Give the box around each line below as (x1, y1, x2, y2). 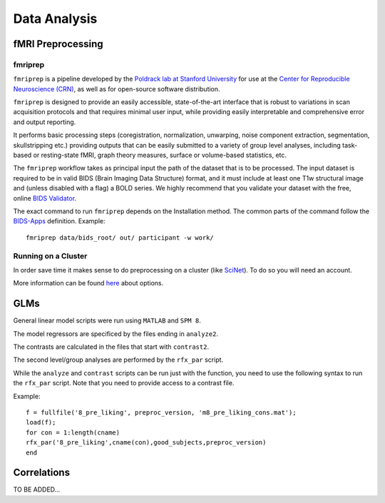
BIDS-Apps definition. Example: (13, 217, 106, 225)
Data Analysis (13, 11, 98, 26)
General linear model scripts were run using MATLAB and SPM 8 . (13, 316, 201, 325)
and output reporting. (13, 118, 76, 126)
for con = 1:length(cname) (26, 428, 120, 437)
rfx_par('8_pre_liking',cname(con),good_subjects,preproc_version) (26, 439, 267, 447)
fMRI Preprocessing (13, 38, 103, 50)
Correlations (13, 467, 71, 479)
